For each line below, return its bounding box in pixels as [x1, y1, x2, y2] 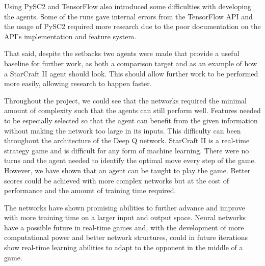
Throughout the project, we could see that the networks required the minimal [4, 95, 247, 105]
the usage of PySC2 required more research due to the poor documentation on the [4, 21, 261, 32]
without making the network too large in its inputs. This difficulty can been [4, 125, 241, 136]
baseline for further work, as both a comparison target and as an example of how [4, 58, 257, 68]
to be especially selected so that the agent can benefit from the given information [4, 115, 258, 125]
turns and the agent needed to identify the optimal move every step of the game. [4, 155, 256, 166]
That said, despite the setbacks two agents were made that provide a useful [4, 48, 240, 59]
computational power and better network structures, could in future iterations [4, 232, 248, 243]
